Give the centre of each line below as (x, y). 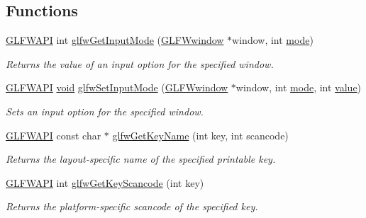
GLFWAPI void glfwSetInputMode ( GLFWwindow (117, 87)
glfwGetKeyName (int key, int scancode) (200, 135)
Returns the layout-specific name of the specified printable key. (141, 159)
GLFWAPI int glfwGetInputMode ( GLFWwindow (115, 40)
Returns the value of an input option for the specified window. (140, 63)
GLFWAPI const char (54, 135)
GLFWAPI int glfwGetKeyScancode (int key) (105, 182)
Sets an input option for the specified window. (105, 111)
